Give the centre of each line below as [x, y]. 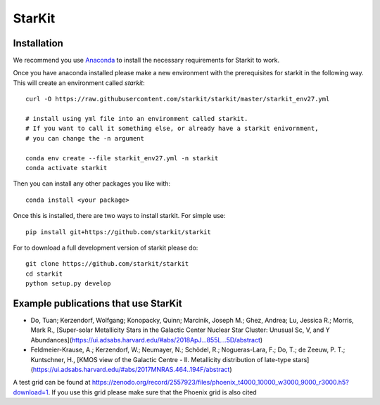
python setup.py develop [68, 284]
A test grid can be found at [52, 382]
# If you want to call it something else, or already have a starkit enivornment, [172, 129]
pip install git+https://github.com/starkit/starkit [118, 232]
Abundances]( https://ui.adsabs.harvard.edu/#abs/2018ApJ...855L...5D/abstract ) [147, 340]
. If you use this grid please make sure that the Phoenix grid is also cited [152, 392]
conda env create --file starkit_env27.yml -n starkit [122, 158]
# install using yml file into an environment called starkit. [137, 119]
